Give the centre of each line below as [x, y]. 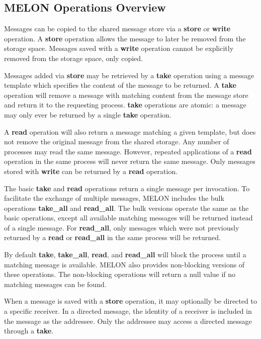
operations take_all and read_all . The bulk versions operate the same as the [126, 208]
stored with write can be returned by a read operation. [91, 171]
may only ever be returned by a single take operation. [88, 114]
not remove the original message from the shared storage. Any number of [117, 142]
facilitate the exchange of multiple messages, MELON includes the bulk [114, 198]
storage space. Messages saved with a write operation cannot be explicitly [119, 48]
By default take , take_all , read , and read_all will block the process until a [125, 255]
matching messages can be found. [55, 284]
